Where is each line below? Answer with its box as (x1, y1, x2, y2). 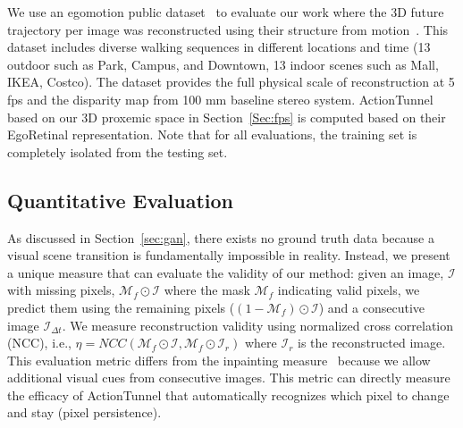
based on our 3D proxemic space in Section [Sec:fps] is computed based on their (7, 107, 446, 126)
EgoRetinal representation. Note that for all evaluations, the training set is (7, 125, 417, 144)
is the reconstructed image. (297, 333, 446, 352)
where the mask (164, 281, 250, 299)
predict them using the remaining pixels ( (7, 298, 235, 316)
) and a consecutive (318, 298, 425, 316)
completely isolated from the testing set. (7, 142, 228, 161)
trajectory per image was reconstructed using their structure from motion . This (7, 20, 449, 38)
